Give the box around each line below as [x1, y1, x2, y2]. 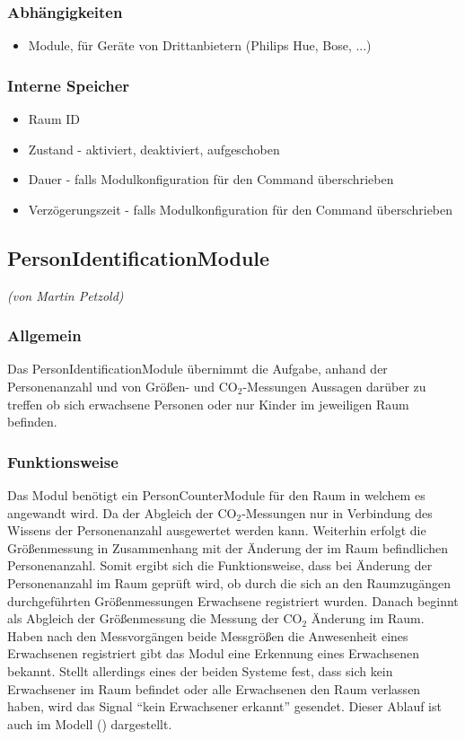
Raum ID [28, 110, 80, 128]
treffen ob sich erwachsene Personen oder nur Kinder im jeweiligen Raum [7, 394, 409, 413]
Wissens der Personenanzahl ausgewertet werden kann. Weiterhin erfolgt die [7, 521, 426, 540]
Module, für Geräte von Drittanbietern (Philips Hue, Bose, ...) [28, 36, 372, 55]
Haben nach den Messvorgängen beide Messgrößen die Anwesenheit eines [7, 626, 408, 645]
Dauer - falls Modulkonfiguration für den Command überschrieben [28, 170, 394, 189]
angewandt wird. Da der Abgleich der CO [7, 503, 237, 522]
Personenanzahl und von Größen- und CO [7, 377, 238, 396]
